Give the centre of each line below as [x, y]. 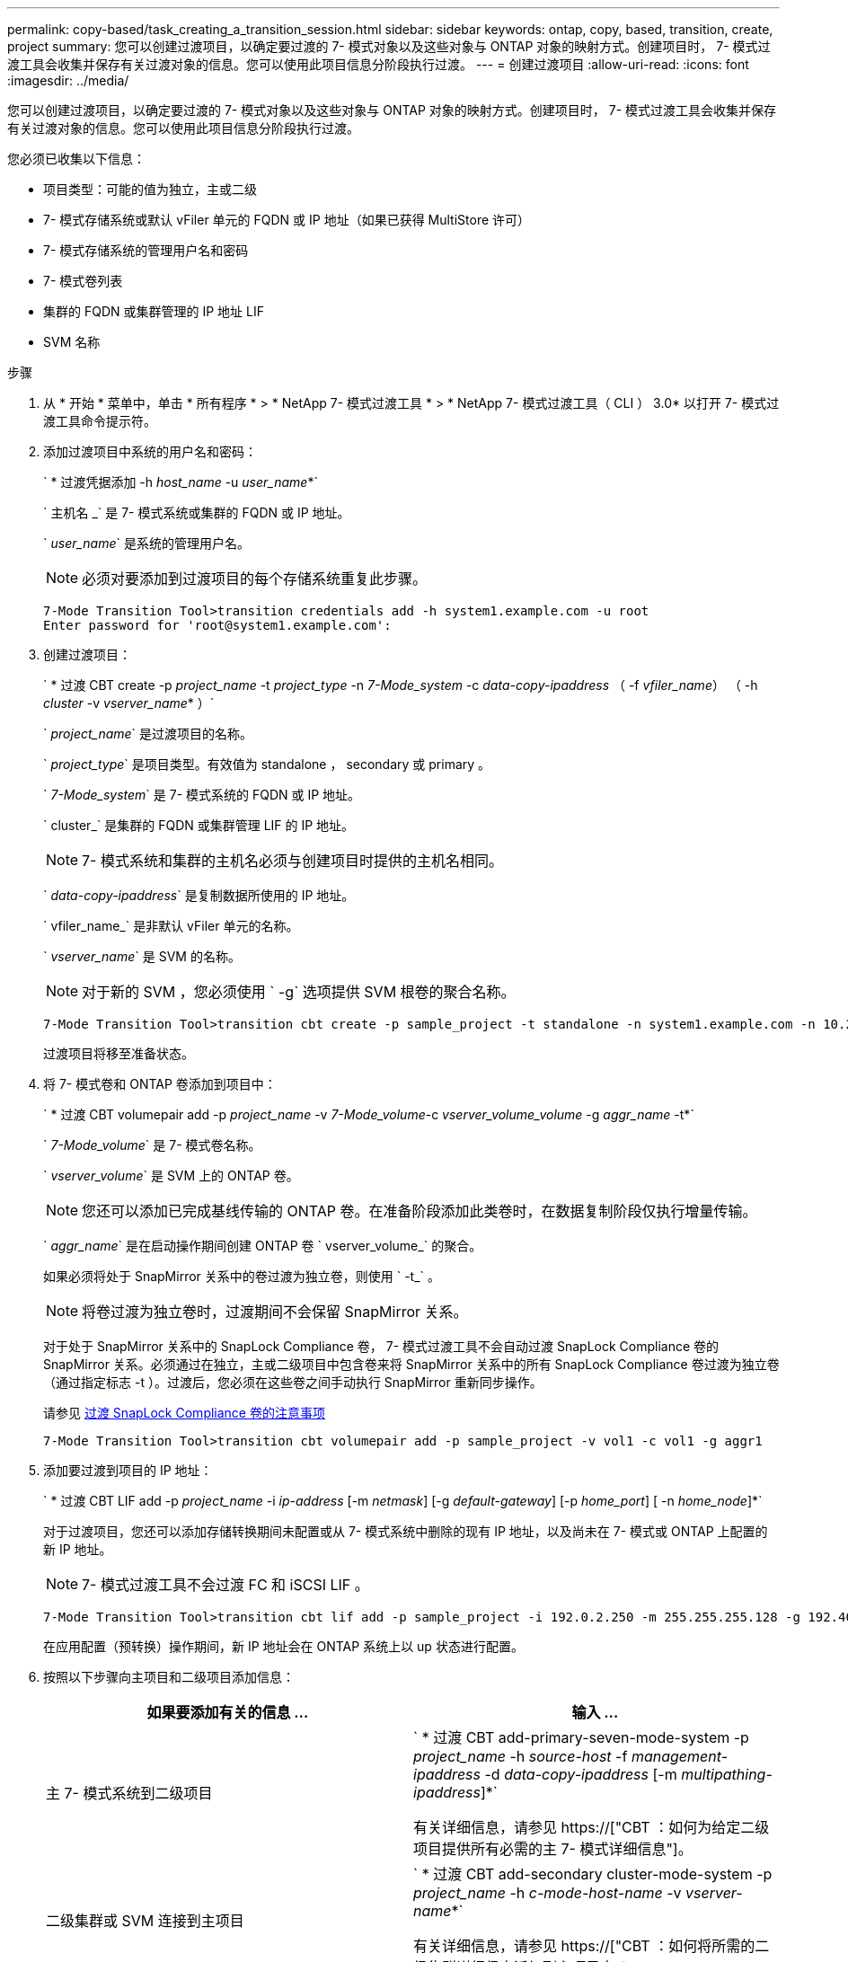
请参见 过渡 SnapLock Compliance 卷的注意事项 [184, 1413]
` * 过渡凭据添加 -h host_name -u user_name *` [181, 482]
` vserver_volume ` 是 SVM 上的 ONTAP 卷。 [171, 1175]
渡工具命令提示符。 [100, 421]
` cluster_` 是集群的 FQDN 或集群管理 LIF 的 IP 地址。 [199, 825]
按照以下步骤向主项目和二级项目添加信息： [169, 1677]
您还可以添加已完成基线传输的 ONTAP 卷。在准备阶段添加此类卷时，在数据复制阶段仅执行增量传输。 [420, 1211]
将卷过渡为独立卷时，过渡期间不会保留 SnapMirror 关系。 [275, 1312]
